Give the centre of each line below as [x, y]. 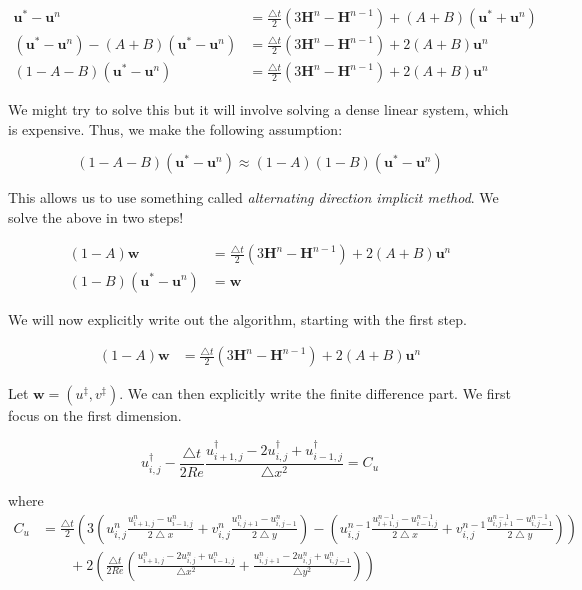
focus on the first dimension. [95, 415]
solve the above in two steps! [96, 216]
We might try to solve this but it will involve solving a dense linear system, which [258, 109]
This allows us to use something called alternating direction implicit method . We [253, 197]
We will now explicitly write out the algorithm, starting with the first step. [237, 318]
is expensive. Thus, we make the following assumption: [175, 128]
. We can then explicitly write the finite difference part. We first [315, 393]
